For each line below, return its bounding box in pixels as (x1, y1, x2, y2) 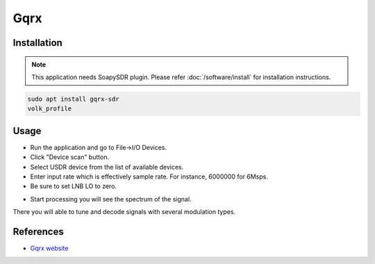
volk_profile (27, 105, 72, 113)
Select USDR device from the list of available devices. (30, 163, 184, 171)
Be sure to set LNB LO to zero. (30, 182, 117, 190)
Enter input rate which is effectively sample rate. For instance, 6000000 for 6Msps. (30, 172, 269, 181)
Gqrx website (30, 244, 69, 253)
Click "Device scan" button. (30, 153, 110, 161)
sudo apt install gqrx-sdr (27, 94, 119, 103)
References (12, 226, 64, 238)
